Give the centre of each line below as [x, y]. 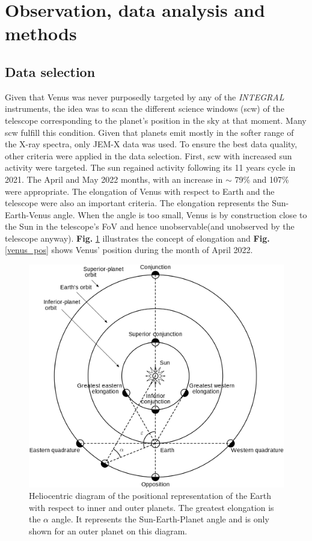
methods [41, 33]
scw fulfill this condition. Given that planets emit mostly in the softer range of [149, 132]
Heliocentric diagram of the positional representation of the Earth [150, 496]
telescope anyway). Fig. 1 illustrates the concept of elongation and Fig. [137, 238]
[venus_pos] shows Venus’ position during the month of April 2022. [129, 250]
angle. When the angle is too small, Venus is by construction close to [180, 214]
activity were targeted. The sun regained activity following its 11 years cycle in [150, 167]
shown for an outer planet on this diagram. [108, 531]
